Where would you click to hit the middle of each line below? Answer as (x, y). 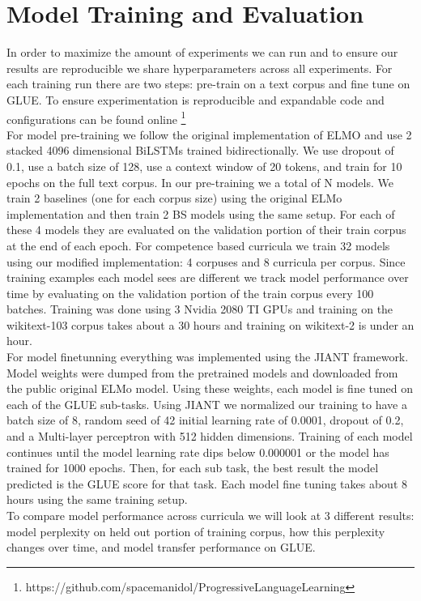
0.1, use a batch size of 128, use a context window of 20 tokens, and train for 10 (204, 166)
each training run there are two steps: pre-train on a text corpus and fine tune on (208, 84)
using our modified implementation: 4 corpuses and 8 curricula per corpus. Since (206, 261)
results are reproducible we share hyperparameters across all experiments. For (200, 68)
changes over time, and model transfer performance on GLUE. (161, 547)
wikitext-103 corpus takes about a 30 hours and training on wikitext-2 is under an (210, 324)
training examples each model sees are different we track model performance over (208, 277)
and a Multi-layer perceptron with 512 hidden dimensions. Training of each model (210, 436)
